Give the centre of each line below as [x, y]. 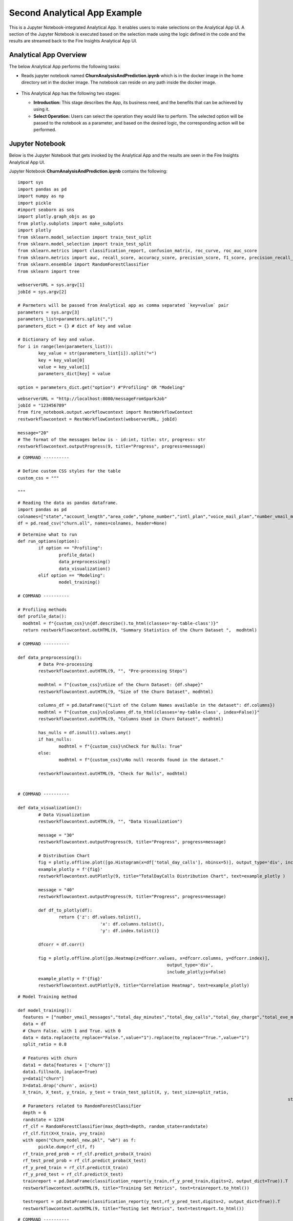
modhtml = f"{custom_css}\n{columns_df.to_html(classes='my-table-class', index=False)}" [149, 712]
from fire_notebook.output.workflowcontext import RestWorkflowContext [105, 412]
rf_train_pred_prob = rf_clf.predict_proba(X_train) [87, 1154]
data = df [34, 1024]
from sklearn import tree [49, 271]
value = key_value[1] [64, 367]
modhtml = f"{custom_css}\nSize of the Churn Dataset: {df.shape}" [121, 685]
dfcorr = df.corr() [62, 945]
